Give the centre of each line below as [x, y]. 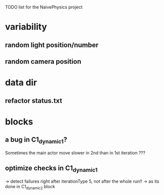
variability [26, 27]
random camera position [43, 61]
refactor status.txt [34, 101]
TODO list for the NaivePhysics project [44, 7]
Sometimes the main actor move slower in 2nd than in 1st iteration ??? [75, 153]
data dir [21, 83]
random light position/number [52, 45]
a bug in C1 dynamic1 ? [36, 140]
